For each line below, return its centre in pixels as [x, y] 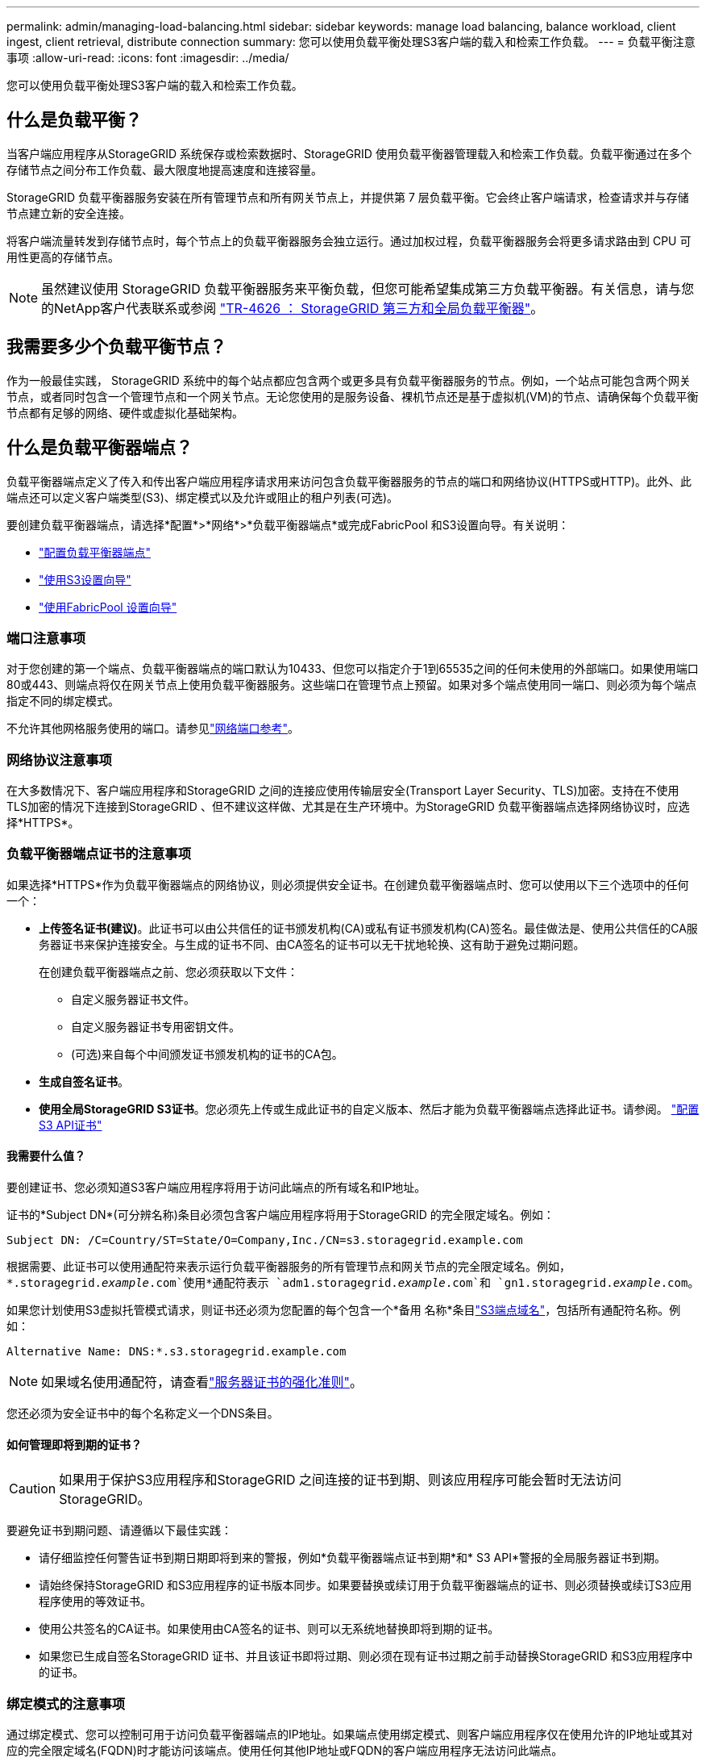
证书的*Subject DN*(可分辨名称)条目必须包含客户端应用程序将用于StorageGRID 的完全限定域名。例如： [280, 1215]
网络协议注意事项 [59, 760]
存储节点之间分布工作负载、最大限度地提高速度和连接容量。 [164, 169]
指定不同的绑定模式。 [63, 701]
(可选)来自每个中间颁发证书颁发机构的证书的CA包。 [207, 1054]
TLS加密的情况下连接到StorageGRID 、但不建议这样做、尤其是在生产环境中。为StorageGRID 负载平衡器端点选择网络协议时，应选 [348, 807]
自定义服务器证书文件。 [133, 999]
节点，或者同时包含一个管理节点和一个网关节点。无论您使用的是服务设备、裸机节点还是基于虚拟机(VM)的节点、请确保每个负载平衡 [353, 396]
